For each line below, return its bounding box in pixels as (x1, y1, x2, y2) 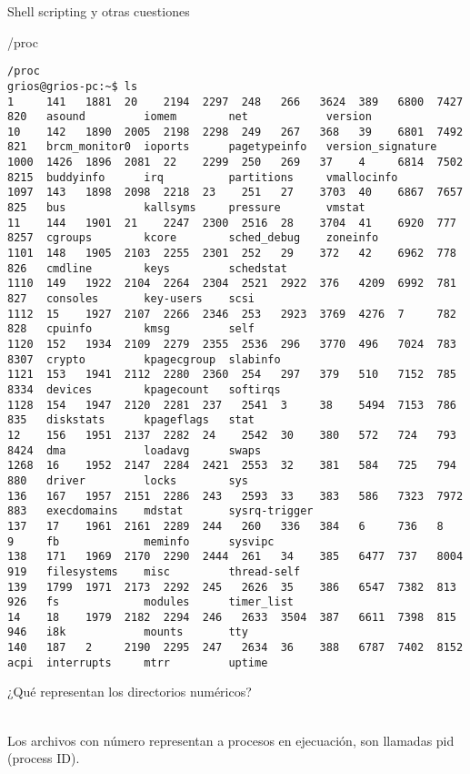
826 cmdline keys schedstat (7, 261, 287, 275)
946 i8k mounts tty (7, 626, 248, 639)
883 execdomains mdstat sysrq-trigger (7, 504, 314, 518)
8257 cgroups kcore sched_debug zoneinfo (7, 231, 379, 245)
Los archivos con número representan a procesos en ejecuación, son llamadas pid (7, 730, 455, 749)
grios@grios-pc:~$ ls (7, 79, 138, 93)
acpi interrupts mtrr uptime (7, 656, 268, 669)
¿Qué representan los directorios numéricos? (7, 682, 252, 701)
